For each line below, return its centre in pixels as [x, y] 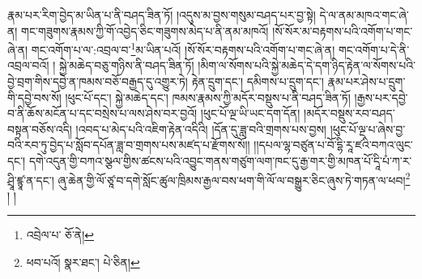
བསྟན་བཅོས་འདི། [40, 129]
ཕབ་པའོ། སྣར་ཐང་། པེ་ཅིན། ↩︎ [83, 262]
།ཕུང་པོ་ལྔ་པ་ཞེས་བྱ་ [368, 129]
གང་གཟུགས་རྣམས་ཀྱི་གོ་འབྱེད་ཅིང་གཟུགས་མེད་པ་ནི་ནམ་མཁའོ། [145, 30]
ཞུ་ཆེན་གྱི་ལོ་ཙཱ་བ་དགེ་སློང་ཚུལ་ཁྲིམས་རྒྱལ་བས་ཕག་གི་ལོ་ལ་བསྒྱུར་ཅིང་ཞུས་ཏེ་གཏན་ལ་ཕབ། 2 [234, 178]
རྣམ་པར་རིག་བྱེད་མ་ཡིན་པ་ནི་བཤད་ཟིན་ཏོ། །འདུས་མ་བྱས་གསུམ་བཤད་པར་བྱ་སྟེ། [162, 15]
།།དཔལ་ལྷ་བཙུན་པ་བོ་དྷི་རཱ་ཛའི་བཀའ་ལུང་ [333, 145]
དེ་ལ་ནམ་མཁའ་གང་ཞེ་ [364, 15]
